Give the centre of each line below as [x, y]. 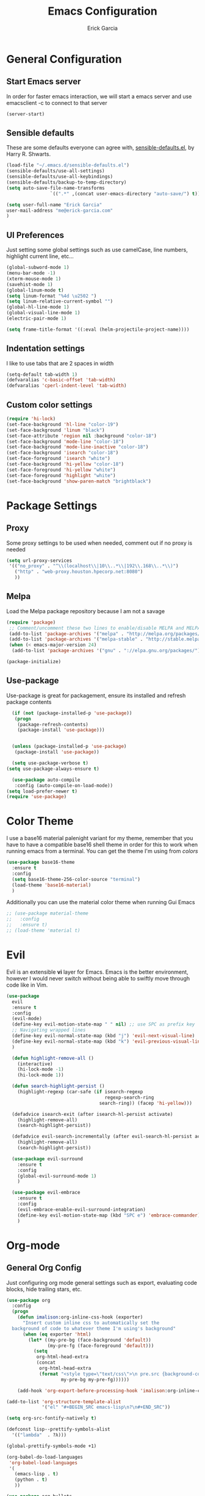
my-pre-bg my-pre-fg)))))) [95, 1379]
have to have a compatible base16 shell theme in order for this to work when [102, 845]
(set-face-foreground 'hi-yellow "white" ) [61, 470]
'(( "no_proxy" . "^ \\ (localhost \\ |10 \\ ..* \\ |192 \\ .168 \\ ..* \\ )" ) [94, 566]
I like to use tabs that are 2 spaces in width [60, 363]
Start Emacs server [44, 81]
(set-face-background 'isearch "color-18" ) [63, 453]
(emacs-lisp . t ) [37, 1474]
